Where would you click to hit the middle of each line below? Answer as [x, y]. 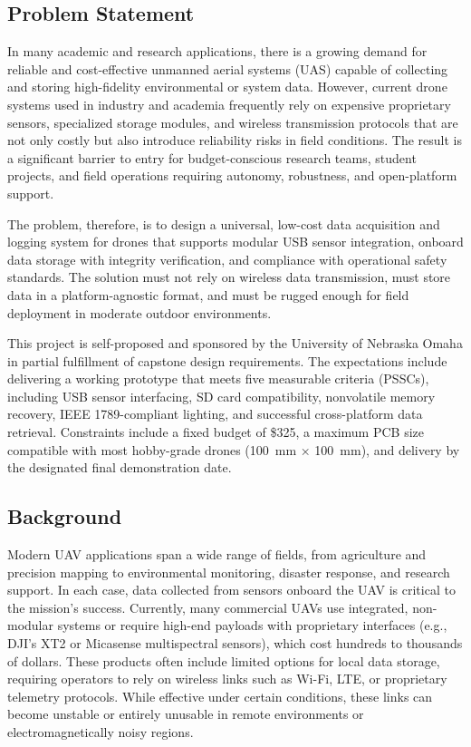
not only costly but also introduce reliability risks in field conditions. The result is [235, 140]
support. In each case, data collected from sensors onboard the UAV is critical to [231, 590]
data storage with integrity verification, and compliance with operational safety [227, 259]
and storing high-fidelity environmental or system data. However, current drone [227, 87]
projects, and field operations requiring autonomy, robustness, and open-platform [232, 175]
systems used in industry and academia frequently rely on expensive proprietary [229, 104]
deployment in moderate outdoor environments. [139, 312]
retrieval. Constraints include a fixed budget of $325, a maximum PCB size [216, 432]
